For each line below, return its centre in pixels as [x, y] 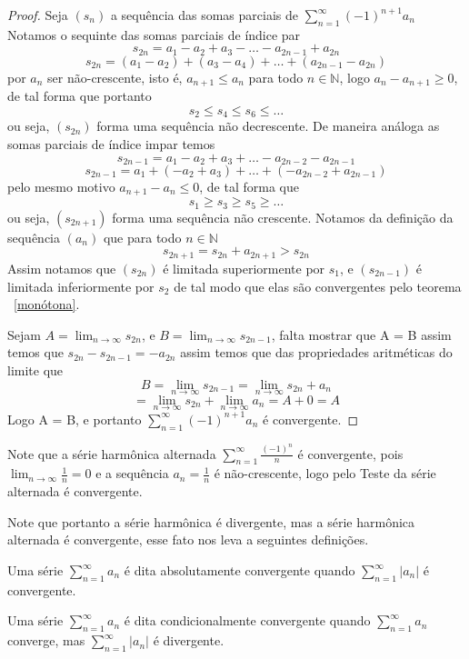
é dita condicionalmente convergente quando [247, 620]
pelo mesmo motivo [61, 186]
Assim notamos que [62, 268]
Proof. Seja [38, 15]
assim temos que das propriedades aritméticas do [316, 352]
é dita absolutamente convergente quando [239, 570]
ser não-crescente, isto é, [115, 77]
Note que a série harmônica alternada [112, 453]
